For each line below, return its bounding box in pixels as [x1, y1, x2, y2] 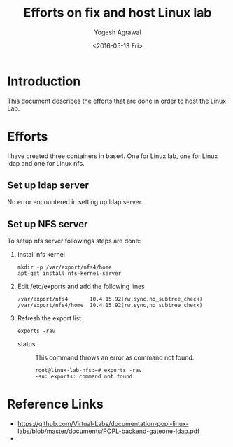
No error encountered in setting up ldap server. [7, 198, 143, 206]
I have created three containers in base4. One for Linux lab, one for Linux [7, 152, 218, 160]
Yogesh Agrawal [94, 28, 141, 36]
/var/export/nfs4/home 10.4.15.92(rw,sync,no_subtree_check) [17, 302, 203, 309]
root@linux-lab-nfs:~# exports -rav [34, 367, 142, 374]
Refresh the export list [17, 314, 82, 322]
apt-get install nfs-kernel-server [17, 270, 122, 277]
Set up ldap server [7, 180, 89, 192]
